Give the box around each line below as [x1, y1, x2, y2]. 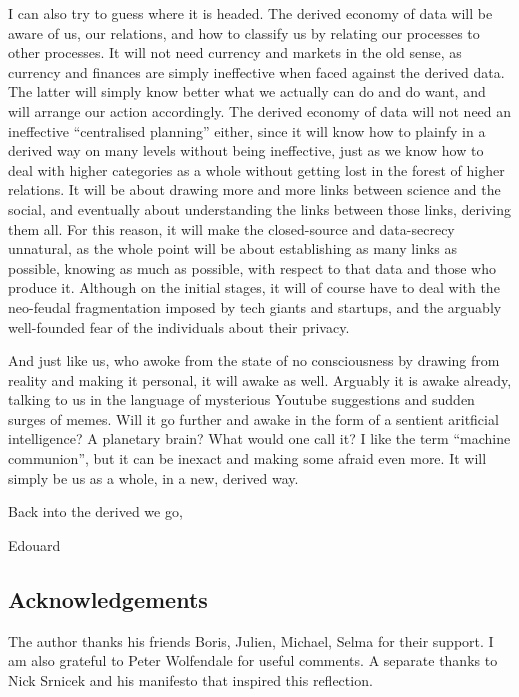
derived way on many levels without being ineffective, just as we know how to [8, 140, 484, 161]
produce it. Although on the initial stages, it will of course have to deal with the [8, 277, 500, 298]
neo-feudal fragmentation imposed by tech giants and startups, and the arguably [8, 296, 502, 317]
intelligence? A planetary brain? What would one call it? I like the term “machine [8, 428, 511, 449]
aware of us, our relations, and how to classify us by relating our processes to [8, 22, 480, 43]
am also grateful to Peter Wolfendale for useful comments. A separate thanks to [8, 650, 498, 671]
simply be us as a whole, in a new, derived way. [8, 467, 299, 488]
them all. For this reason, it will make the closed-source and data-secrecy [8, 218, 455, 239]
